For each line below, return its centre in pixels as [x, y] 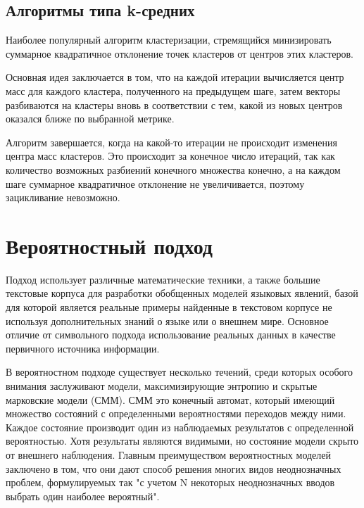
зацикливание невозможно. [63, 197]
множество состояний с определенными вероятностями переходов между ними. [176, 413]
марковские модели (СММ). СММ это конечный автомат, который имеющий [170, 399]
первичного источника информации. [83, 348]
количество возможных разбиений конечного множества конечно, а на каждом [173, 169]
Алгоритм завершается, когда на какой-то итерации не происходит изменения [172, 142]
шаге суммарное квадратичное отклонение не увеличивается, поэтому [155, 183]
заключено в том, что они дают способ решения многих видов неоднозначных [174, 468]
